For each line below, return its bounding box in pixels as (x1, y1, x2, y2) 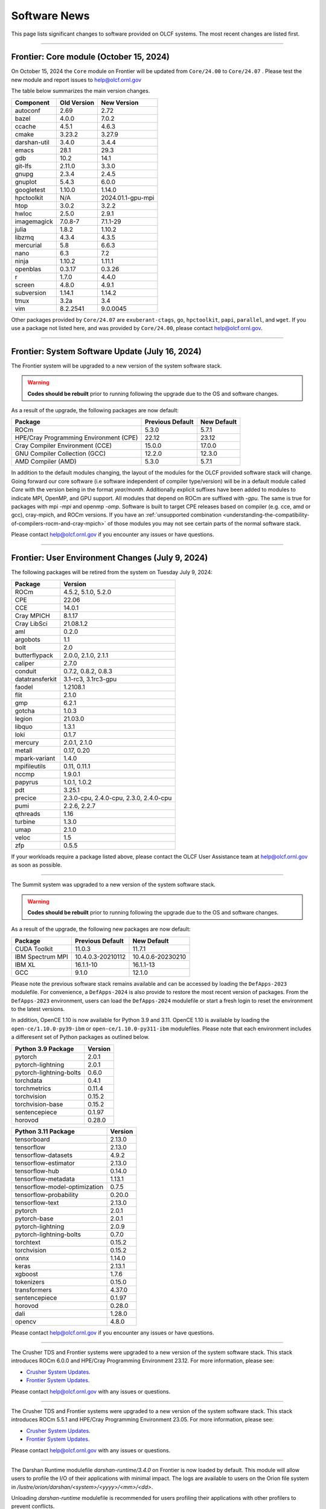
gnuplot (14, 177, 37, 186)
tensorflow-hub (14, 1167, 60, 1175)
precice (14, 794, 37, 802)
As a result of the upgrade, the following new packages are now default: (11, 925, 191, 933)
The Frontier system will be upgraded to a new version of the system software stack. (11, 362, 222, 369)
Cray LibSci (14, 619, 48, 628)
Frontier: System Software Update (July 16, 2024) (11, 346, 202, 356)
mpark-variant (14, 754, 56, 762)
